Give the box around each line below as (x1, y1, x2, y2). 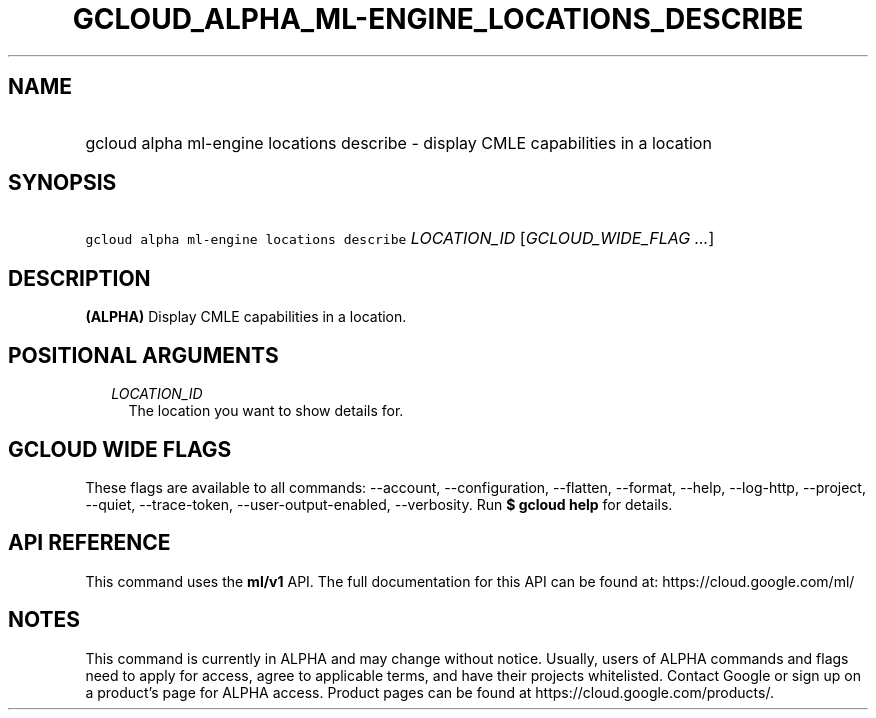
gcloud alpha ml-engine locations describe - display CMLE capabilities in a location (85, 132, 712, 153)
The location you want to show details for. (128, 402, 404, 420)
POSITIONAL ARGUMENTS (8, 342, 279, 368)
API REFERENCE (8, 530, 171, 556)
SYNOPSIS (8, 170, 117, 196)
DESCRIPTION (8, 265, 151, 291)
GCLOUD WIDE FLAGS (8, 436, 232, 462)
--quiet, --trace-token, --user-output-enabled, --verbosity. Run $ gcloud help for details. (85, 495, 673, 513)
